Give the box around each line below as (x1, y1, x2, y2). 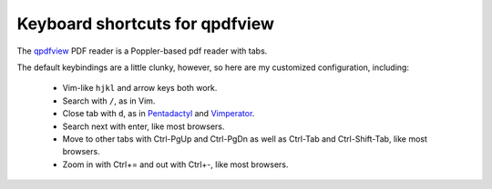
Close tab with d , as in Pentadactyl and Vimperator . (62, 108, 255, 119)
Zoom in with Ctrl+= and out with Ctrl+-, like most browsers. (62, 159, 289, 170)
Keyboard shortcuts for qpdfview (16, 14, 275, 34)
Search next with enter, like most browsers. (62, 121, 225, 132)
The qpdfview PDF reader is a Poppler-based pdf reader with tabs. (16, 45, 268, 56)
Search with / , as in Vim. (62, 95, 156, 106)
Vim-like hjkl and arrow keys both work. (62, 83, 218, 94)
